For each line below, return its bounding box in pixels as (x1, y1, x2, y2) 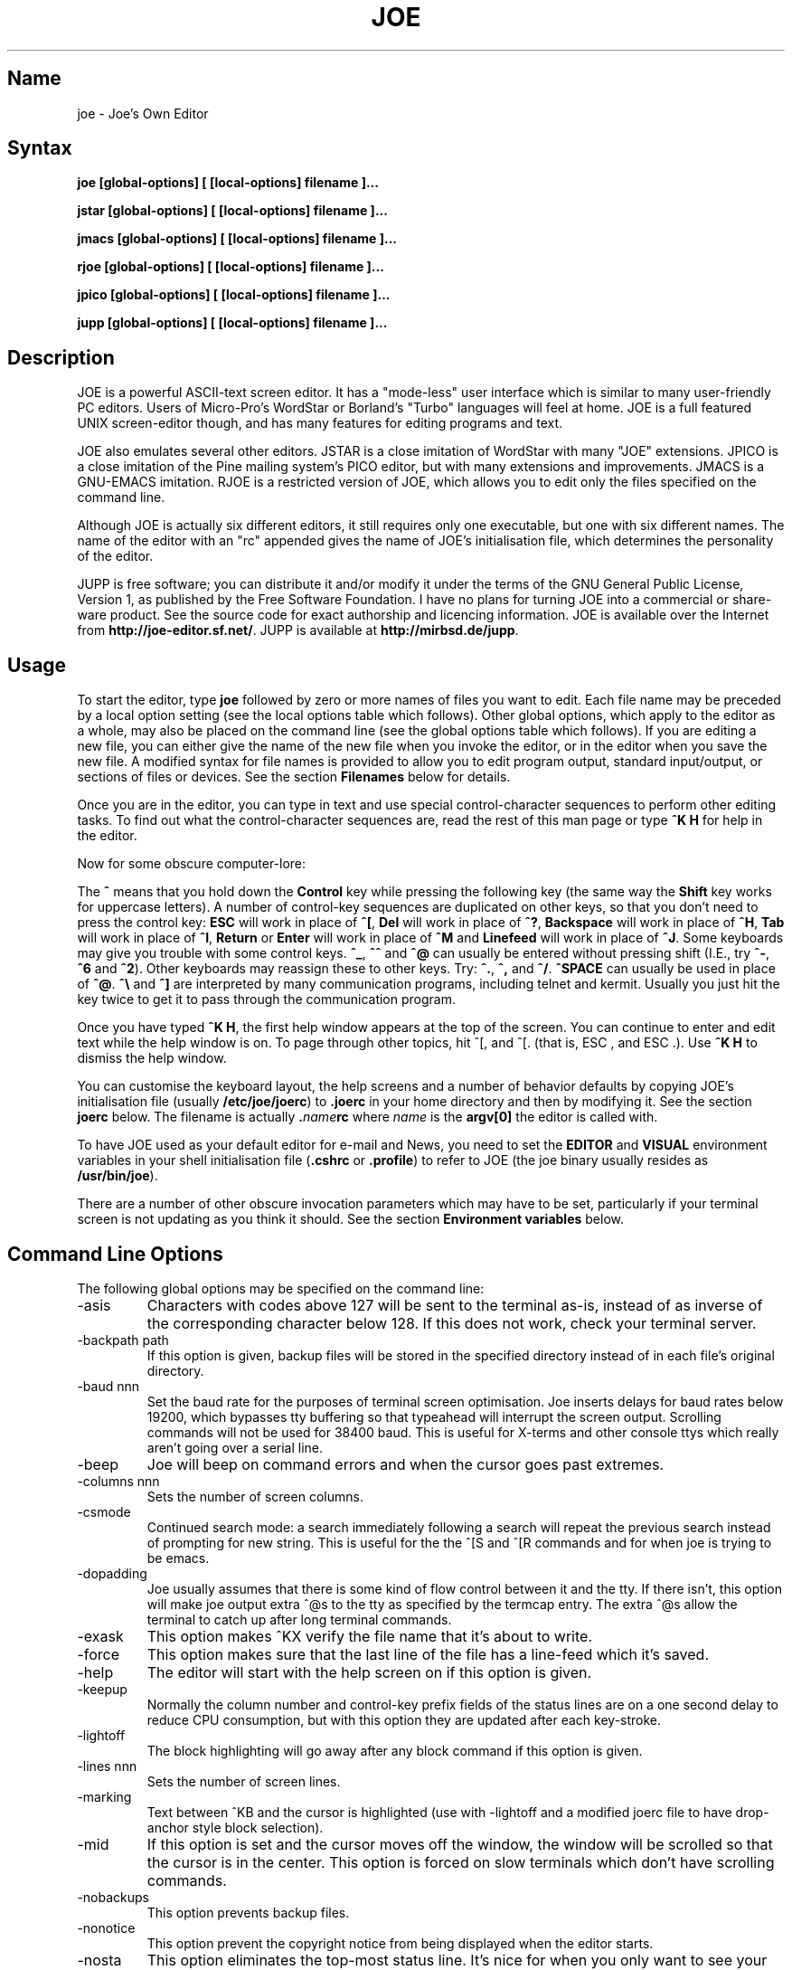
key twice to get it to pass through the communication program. (77, 991, 456, 1008)
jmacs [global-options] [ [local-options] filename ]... (77, 231, 398, 247)
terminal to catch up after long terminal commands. (146, 1611, 452, 1627)
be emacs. (146, 1549, 210, 1566)
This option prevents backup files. (146, 1904, 350, 1920)
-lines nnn (77, 1757, 137, 1774)
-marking (77, 1788, 132, 1804)
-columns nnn (77, 1473, 160, 1489)
